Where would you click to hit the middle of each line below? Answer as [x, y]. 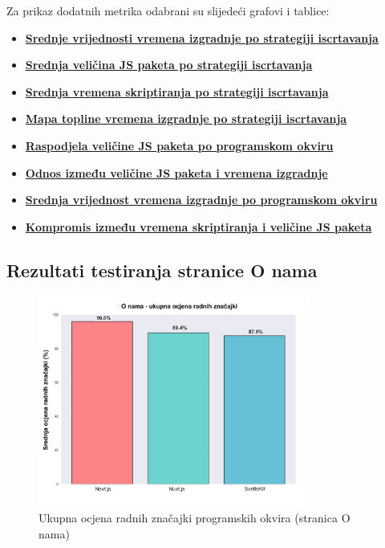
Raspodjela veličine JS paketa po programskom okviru [179, 145]
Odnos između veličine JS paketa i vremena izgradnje [176, 172]
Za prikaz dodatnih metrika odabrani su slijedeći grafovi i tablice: [168, 10]
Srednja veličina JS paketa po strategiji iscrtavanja [169, 65]
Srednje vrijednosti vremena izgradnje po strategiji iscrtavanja [202, 37]
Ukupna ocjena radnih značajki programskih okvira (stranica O [195, 518]
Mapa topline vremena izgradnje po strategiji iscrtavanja [186, 119]
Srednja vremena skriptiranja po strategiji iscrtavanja [177, 91]
